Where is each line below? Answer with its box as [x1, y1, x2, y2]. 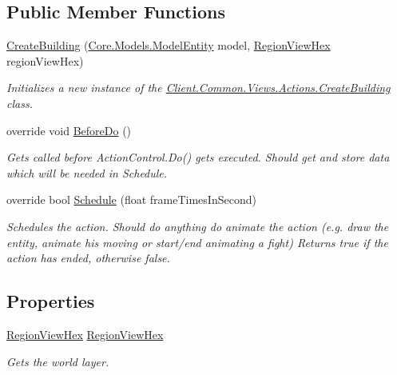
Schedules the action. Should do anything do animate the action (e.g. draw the [6, 217, 389, 234]
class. [6, 94, 33, 111]
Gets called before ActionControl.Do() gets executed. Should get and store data [6, 149, 390, 166]
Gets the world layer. [6, 353, 109, 369]
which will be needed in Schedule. [6, 164, 168, 181]
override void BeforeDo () [6, 122, 132, 138]
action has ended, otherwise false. [6, 249, 170, 266]
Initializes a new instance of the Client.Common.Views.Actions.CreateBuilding [6, 79, 391, 96]
